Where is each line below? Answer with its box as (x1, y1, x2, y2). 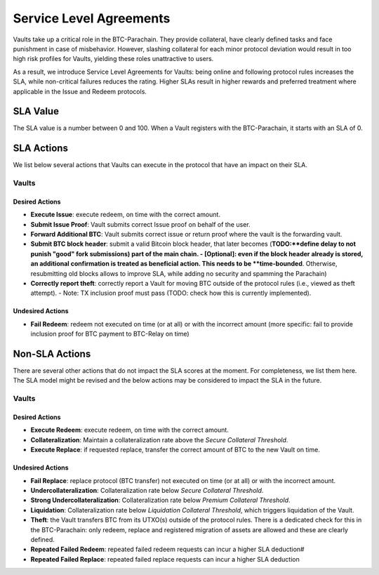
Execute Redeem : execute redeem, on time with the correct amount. (30, 425, 230, 435)
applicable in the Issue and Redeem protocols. (13, 87, 147, 95)
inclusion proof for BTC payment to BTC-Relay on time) (30, 330, 189, 338)
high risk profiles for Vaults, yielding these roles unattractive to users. (13, 55, 214, 63)
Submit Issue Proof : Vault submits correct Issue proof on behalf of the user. (30, 220, 251, 228)
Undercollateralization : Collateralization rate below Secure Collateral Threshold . (30, 486, 264, 494)
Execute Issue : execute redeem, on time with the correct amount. (30, 211, 221, 219)
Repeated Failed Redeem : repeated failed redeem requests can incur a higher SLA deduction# (30, 545, 305, 554)
